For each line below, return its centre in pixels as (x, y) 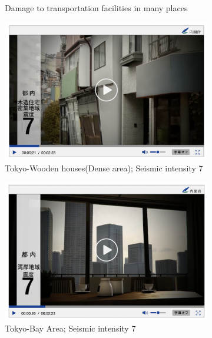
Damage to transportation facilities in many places (96, 8)
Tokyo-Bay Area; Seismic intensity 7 (70, 328)
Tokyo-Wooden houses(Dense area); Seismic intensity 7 (104, 168)
